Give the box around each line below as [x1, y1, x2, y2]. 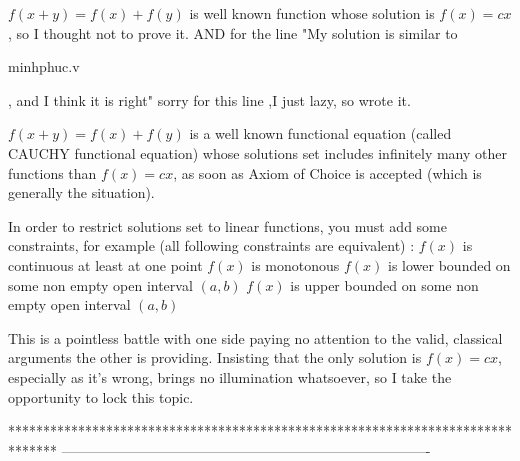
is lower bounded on [388, 254, 511, 275]
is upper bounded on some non [290, 274, 479, 295]
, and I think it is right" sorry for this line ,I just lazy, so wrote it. [8, 89, 411, 110]
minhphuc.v [8, 56, 80, 77]
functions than [8, 162, 97, 183]
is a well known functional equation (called [189, 123, 452, 144]
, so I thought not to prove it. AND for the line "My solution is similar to [8, 22, 458, 43]
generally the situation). [8, 182, 155, 203]
